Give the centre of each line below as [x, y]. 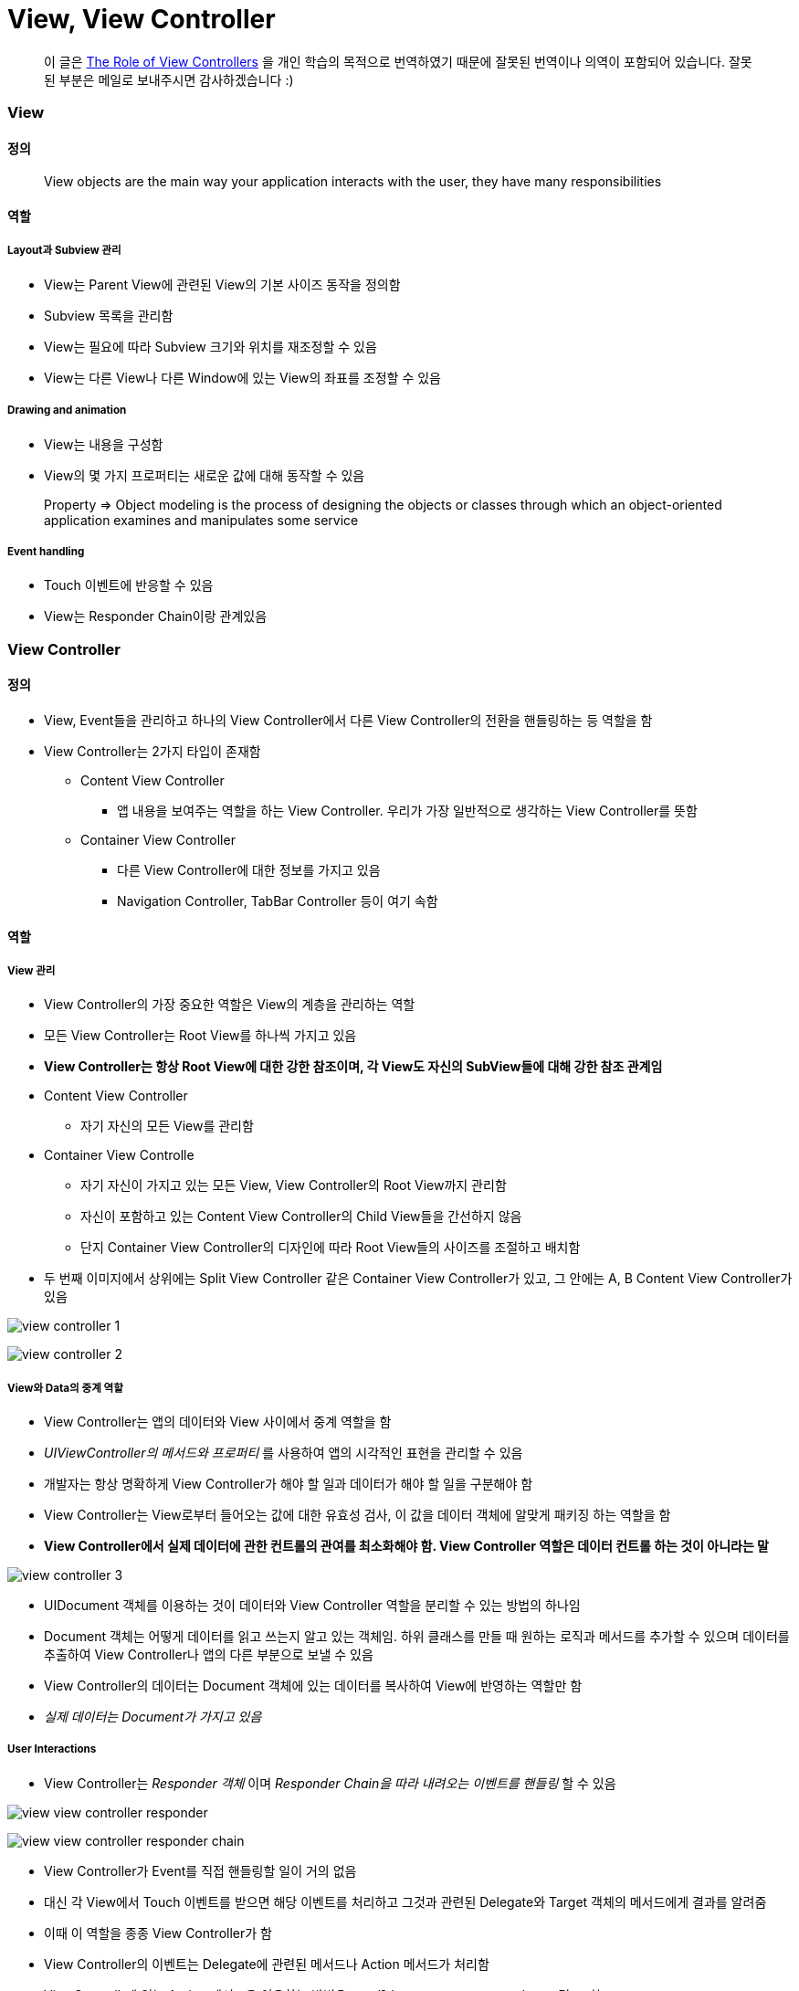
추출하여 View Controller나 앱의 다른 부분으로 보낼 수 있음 [209, 1655]
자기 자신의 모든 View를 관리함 [167, 1126]
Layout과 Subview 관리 [64, 251]
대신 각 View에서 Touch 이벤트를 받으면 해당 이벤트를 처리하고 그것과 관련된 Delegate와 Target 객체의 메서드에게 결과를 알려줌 [405, 1901]
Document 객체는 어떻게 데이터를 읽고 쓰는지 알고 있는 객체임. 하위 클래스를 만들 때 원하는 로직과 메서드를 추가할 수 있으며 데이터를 [417, 1637]
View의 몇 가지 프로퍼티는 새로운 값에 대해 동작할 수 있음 [205, 475]
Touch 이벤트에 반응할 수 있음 [129, 585]
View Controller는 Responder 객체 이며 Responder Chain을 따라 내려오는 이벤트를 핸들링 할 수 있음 [330, 1783]
